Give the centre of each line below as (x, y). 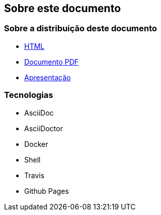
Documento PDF (51, 62)
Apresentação (48, 77)
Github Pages (47, 191)
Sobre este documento (63, 8)
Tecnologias (29, 95)
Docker (36, 144)
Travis (34, 175)
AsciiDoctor (44, 128)
